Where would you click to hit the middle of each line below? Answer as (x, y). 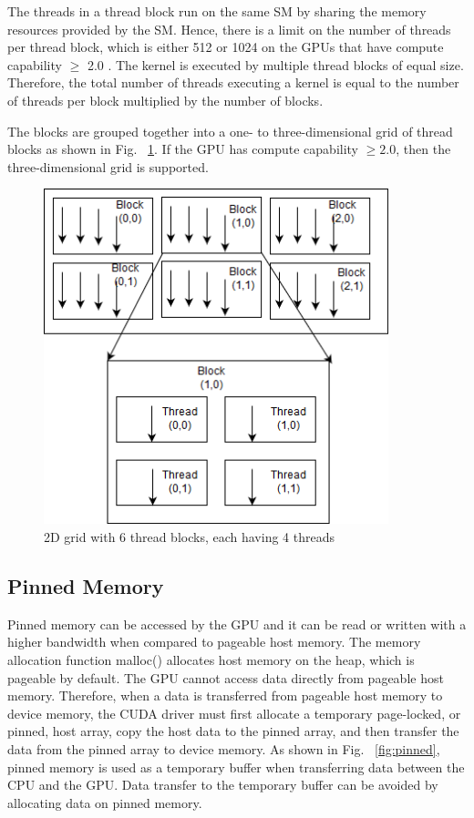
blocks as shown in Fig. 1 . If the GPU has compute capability (183, 149)
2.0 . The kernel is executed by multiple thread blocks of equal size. (275, 64)
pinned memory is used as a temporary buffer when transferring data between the (236, 767)
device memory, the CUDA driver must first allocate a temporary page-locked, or (234, 713)
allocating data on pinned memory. (105, 802)
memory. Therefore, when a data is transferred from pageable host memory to (225, 695)
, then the (423, 149)
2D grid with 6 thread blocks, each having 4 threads (189, 536)
